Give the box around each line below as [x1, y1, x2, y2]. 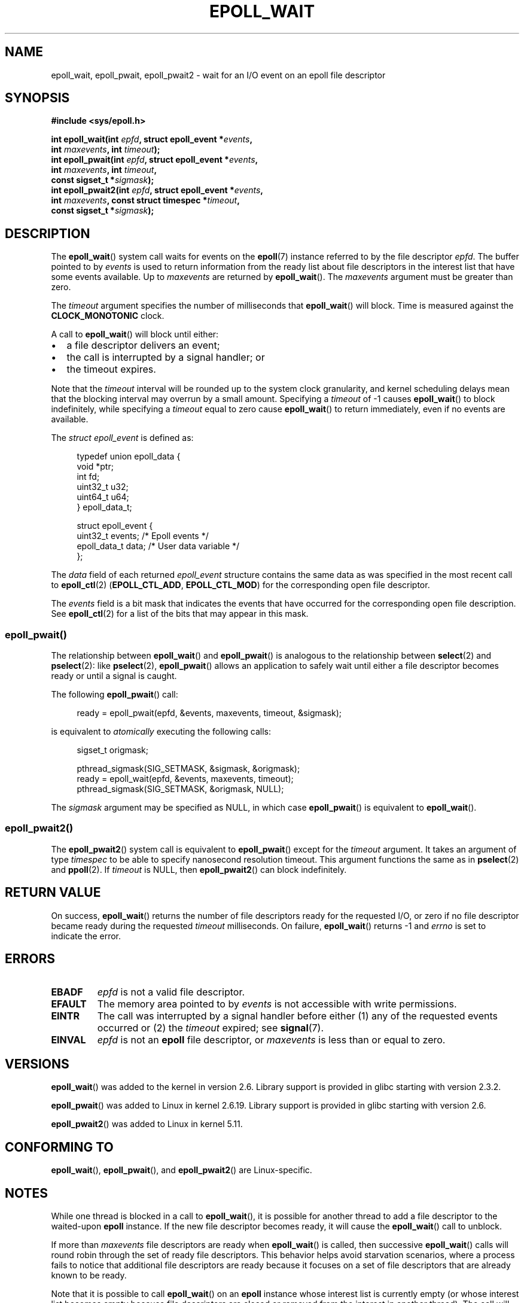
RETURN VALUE [5, 885, 101, 900]
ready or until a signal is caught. [51, 671, 177, 681]
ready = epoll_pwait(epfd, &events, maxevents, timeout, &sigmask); [77, 708, 342, 719]
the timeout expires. [66, 363, 156, 376]
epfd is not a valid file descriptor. [97, 986, 245, 998]
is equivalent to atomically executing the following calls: [51, 726, 271, 737]
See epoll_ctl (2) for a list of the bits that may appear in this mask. [51, 608, 309, 619]
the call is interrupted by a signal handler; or [66, 351, 265, 364]
